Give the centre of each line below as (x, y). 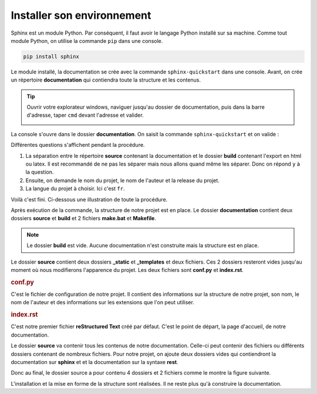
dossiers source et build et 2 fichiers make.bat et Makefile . (84, 218)
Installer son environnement (81, 15)
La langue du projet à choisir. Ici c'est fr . (75, 188)
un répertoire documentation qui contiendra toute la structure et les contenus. (106, 80)
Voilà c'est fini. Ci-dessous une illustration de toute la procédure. (89, 199)
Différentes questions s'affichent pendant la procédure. (78, 145)
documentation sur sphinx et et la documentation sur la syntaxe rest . (95, 362)
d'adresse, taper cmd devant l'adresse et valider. (85, 115)
